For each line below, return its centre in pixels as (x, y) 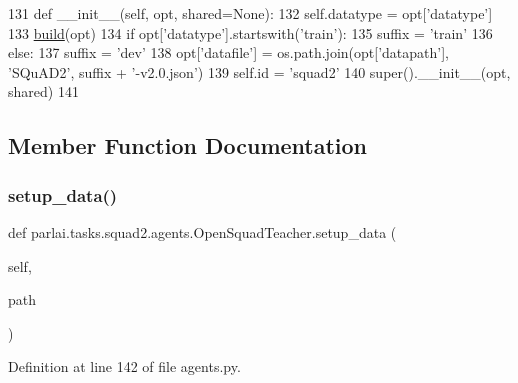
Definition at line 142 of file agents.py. (124, 366)
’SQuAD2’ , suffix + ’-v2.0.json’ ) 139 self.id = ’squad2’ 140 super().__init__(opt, (259, 71)
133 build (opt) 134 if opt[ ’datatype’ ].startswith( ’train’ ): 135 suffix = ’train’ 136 (250, 32)
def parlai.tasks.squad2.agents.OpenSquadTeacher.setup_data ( (202, 231)
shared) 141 (43, 91)
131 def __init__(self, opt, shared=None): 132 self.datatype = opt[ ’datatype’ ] (250, 13)
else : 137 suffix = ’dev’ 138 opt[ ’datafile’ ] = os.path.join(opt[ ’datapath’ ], (228, 52)
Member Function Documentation (188, 145)
